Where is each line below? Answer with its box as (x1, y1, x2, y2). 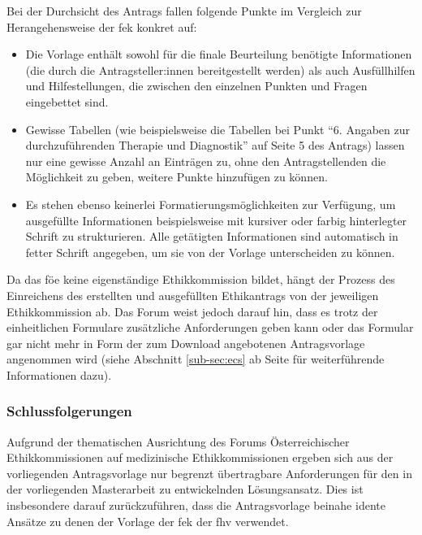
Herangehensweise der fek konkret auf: (6, 18, 197, 35)
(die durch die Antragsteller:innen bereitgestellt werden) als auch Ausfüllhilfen (25, 61, 416, 78)
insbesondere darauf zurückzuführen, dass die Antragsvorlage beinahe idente (6, 497, 385, 514)
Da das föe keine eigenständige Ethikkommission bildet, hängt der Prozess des (6, 271, 395, 288)
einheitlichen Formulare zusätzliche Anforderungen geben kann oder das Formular (6, 319, 414, 336)
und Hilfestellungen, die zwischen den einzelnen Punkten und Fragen (25, 77, 368, 94)
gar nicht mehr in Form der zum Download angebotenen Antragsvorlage (6, 334, 365, 351)
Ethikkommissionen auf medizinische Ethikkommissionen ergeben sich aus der (6, 449, 394, 466)
